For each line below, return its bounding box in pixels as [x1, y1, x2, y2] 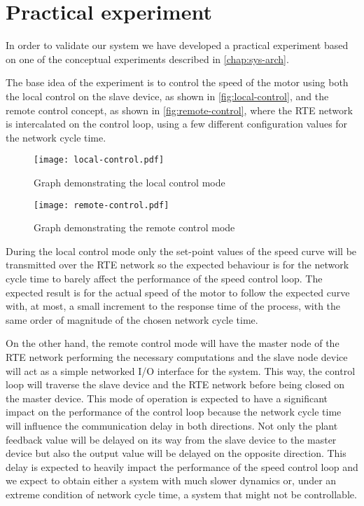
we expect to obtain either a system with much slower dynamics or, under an [6, 473, 337, 488]
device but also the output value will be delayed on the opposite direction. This [6, 446, 346, 460]
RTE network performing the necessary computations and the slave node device [6, 349, 348, 364]
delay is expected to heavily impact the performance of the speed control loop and [6, 459, 358, 474]
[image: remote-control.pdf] [34, 200, 169, 210]
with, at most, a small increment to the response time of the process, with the [6, 299, 341, 313]
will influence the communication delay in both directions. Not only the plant [6, 418, 338, 432]
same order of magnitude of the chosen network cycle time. [6, 312, 258, 327]
